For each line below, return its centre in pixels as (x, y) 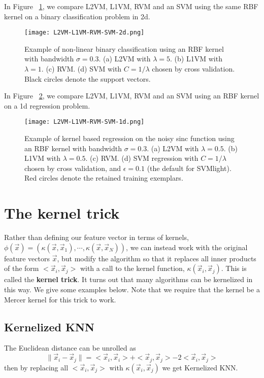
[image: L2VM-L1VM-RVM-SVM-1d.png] (85, 122)
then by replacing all (36, 367)
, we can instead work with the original (187, 247)
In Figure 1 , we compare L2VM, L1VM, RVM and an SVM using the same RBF (131, 6)
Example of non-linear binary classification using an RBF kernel (124, 48)
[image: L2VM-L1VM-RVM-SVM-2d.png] (85, 33)
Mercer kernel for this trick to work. (60, 299)
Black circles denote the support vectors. (88, 78)
